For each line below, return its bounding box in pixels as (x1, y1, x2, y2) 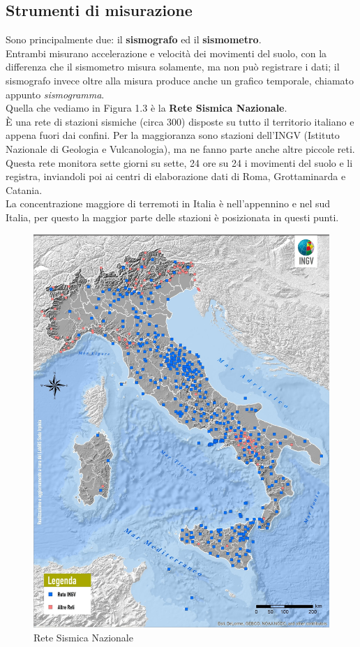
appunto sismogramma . (6, 87, 105, 101)
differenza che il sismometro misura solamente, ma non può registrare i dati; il (6, 59, 340, 74)
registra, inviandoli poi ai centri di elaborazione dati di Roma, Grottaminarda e (6, 169, 346, 184)
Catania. (6, 182, 43, 197)
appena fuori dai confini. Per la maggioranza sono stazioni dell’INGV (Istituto (6, 128, 340, 142)
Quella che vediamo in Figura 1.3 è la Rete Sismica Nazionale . (6, 101, 287, 115)
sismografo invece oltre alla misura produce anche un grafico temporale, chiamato (6, 73, 354, 87)
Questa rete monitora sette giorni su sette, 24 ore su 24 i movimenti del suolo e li (6, 155, 353, 170)
